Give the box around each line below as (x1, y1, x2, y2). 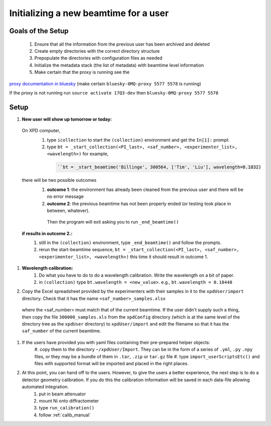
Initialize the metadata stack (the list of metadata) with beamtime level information (34, 62, 204, 68)
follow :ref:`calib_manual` (39, 412, 91, 418)
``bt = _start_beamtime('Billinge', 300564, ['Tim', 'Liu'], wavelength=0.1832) (57, 164, 261, 170)
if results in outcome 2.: (22, 230, 73, 236)
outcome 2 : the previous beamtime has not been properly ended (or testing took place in (47, 200, 231, 206)
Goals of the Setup (9, 27, 69, 35)
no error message (47, 193, 84, 199)
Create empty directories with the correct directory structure (34, 48, 160, 54)
